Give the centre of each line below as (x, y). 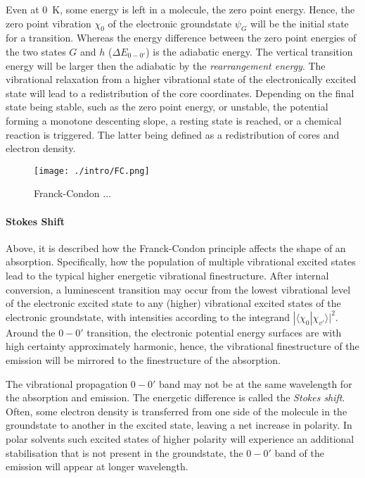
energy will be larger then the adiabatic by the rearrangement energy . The (166, 65)
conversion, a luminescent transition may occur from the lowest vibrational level (178, 289)
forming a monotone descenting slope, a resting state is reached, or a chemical (174, 120)
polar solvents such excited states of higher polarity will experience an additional (180, 438)
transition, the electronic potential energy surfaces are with (214, 332)
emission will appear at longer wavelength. (97, 466)
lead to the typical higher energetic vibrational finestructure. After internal (167, 275)
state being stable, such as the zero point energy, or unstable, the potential (167, 107)
